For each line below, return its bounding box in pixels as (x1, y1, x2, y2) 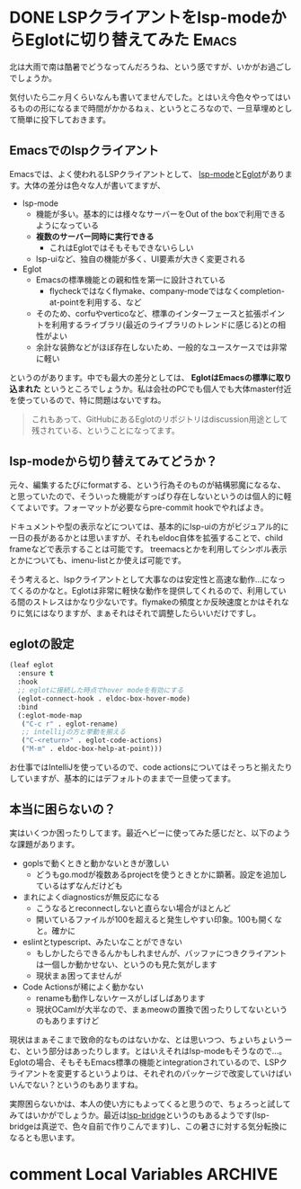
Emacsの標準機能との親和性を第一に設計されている (35, 274, 226, 285)
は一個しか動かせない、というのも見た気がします (35, 959, 217, 970)
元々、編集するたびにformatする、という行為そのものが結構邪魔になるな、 (9, 479, 286, 490)
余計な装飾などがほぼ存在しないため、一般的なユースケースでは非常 (35, 342, 288, 353)
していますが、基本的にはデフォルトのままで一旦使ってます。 (9, 773, 236, 783)
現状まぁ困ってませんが (35, 970, 122, 980)
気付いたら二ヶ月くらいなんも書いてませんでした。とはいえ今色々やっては (9, 91, 283, 103)
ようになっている (35, 219, 99, 230)
